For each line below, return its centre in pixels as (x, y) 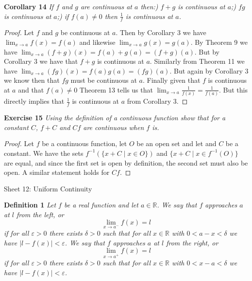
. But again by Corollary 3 (209, 70)
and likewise (97, 42)
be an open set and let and (176, 143)
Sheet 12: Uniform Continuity (48, 188)
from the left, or (40, 214)
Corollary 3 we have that (41, 61)
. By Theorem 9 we (219, 42)
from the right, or (192, 242)
